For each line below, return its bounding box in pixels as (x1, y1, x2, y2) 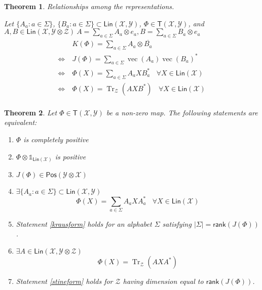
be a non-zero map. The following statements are (106, 107, 258, 117)
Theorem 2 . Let (4, 107, 57, 117)
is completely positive (23, 134, 89, 144)
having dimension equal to (123, 276, 204, 286)
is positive (55, 151, 86, 161)
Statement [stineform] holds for (16, 276, 113, 286)
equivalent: (4, 117, 37, 128)
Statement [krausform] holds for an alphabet (16, 218, 152, 229)
